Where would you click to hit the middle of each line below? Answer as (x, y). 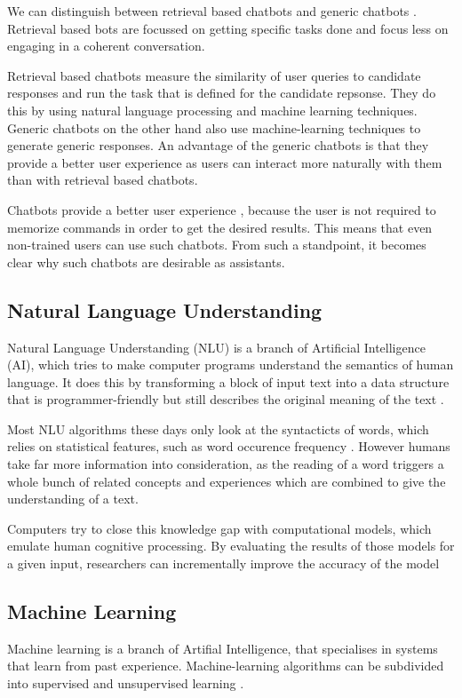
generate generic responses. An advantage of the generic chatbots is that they (218, 145)
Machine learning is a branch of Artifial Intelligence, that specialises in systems (223, 648)
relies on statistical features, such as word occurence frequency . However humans (229, 446)
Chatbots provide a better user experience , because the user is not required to (222, 209)
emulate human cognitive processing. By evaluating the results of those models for (231, 546)
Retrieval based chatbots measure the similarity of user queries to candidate (214, 75)
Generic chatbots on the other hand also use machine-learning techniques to (214, 127)
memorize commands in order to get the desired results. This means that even (220, 227)
